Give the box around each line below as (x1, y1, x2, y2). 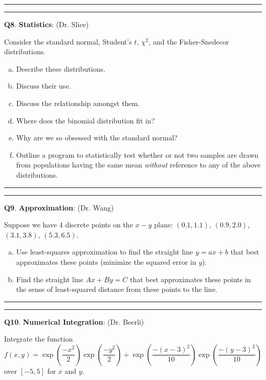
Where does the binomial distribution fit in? (16, 115, 155, 125)
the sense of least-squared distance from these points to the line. (16, 284, 217, 294)
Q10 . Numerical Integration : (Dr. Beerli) (4, 316, 144, 327)
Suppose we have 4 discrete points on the (4, 219, 133, 230)
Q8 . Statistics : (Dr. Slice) (4, 19, 89, 29)
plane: (154, 219, 173, 230)
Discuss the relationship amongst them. (16, 97, 140, 108)
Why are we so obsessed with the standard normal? (16, 132, 178, 143)
